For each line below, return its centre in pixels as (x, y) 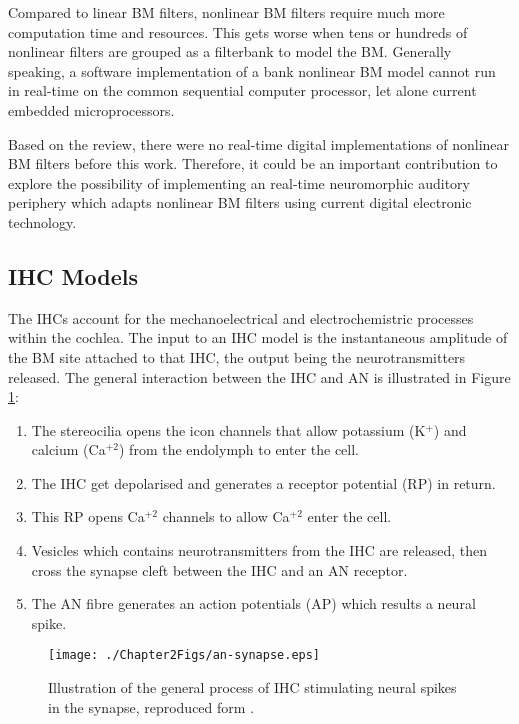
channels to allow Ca (226, 516)
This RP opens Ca (88, 516)
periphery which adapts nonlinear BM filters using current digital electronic (240, 202)
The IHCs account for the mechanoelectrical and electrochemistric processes (241, 317)
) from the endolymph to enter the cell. (239, 449)
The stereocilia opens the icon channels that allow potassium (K (228, 429)
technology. (42, 221)
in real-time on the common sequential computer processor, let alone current (242, 90)
